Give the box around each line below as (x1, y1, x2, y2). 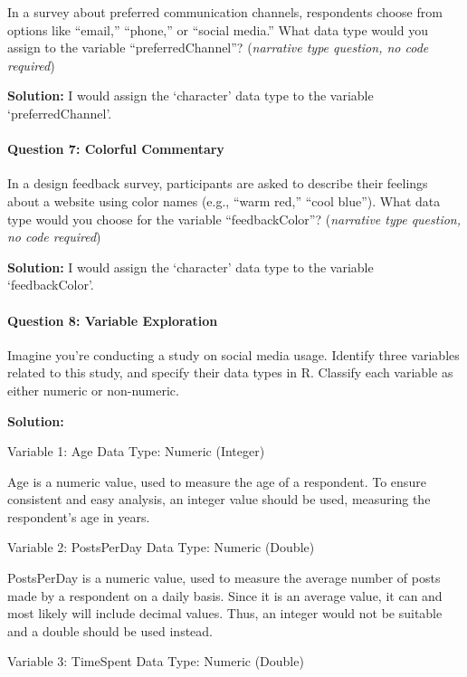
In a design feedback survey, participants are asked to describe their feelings (7, 174, 428, 193)
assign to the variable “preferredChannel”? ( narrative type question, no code (7, 38, 429, 57)
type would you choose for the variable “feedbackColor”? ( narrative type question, (7, 209, 462, 228)
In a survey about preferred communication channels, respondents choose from (7, 3, 443, 21)
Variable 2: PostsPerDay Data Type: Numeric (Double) (7, 538, 315, 557)
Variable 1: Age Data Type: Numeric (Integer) (7, 442, 265, 461)
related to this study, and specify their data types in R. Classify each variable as (7, 363, 453, 382)
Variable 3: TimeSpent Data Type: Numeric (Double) (7, 652, 304, 671)
